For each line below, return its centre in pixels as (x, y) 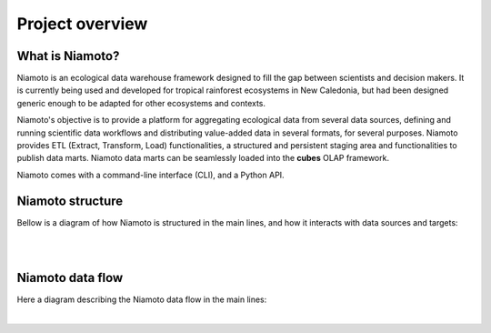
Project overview (82, 24)
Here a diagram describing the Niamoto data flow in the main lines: (142, 299)
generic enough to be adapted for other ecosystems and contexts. (141, 103)
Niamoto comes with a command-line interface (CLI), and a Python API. (151, 175)
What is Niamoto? (68, 56)
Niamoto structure (70, 201)
